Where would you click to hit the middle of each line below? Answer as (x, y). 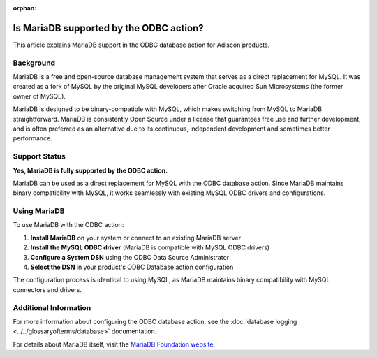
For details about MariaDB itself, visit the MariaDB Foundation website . (114, 344)
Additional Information (52, 307)
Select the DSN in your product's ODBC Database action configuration (132, 267)
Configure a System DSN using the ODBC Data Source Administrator (130, 257)
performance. (32, 138)
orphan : (25, 8)
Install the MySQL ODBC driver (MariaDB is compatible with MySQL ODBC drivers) (150, 247)
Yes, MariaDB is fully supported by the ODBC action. (90, 170)
